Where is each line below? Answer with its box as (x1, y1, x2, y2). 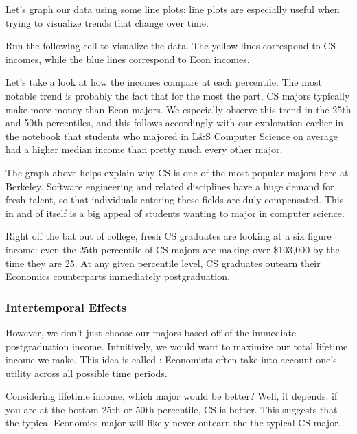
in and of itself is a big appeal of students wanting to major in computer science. (5, 205, 345, 220)
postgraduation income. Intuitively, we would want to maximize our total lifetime (5, 339, 348, 353)
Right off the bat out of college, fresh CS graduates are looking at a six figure (5, 229, 332, 243)
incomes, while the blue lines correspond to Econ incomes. (5, 52, 250, 66)
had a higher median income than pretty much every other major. (5, 142, 283, 157)
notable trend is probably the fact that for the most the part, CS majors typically (5, 88, 350, 102)
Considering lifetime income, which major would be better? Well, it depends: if (5, 389, 338, 403)
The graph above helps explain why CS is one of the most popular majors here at (5, 165, 349, 179)
